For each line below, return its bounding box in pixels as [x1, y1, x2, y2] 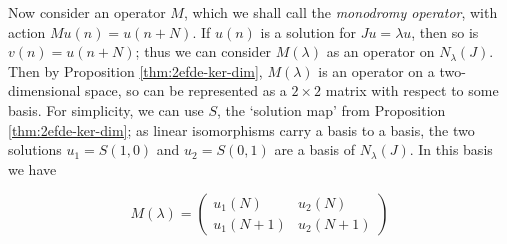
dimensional [8, 80, 81, 101]
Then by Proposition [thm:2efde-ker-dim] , [8, 60, 263, 81]
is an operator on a [318, 60, 435, 81]
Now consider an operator [8, 2, 166, 22]
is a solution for [260, 21, 357, 42]
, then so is [411, 21, 479, 42]
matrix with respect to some [325, 80, 499, 101]
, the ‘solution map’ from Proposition [217, 99, 446, 120]
